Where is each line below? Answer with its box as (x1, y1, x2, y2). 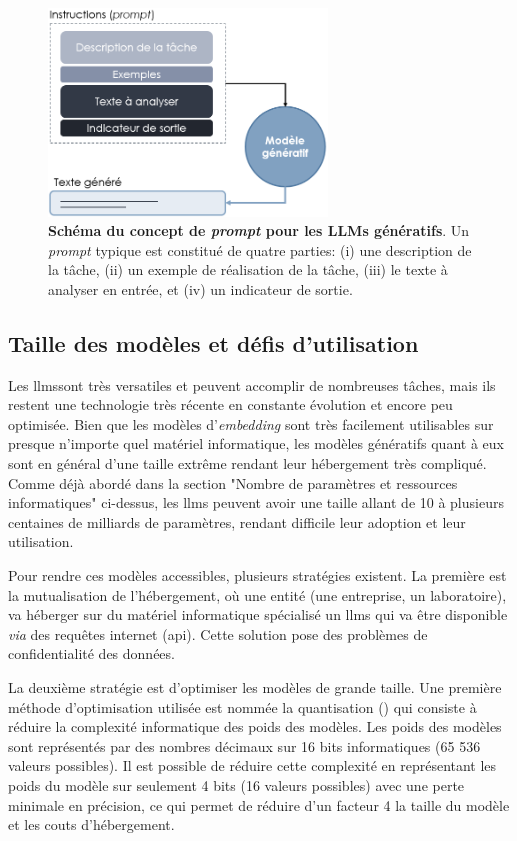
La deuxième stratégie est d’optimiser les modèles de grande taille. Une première (8, 677, 502, 698)
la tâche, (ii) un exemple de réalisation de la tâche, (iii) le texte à (48, 259, 448, 280)
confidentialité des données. (8, 643, 175, 664)
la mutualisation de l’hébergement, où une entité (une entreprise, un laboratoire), (8, 584, 507, 605)
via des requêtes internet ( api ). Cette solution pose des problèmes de (8, 623, 428, 644)
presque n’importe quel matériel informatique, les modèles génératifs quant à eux (8, 433, 504, 454)
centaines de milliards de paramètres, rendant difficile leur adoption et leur (8, 511, 466, 532)
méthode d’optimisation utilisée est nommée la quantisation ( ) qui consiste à (8, 696, 477, 717)
